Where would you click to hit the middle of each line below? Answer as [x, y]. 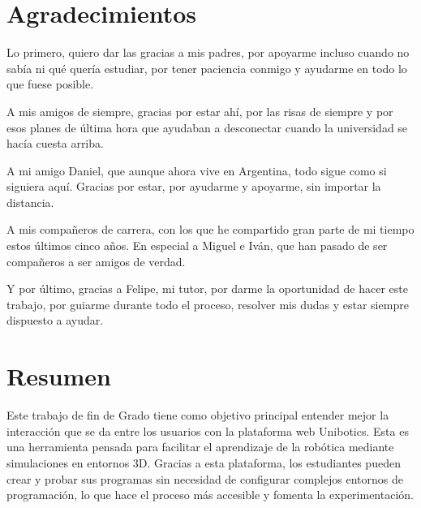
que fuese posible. [50, 84]
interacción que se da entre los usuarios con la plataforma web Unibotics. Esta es [208, 431]
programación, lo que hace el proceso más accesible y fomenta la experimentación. [210, 495]
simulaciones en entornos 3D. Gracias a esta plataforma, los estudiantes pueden [204, 462]
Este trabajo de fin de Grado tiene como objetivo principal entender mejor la [198, 415]
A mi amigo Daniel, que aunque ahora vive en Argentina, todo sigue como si [197, 170]
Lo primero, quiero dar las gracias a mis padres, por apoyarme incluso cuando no [208, 52]
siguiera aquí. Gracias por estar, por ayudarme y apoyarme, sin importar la [194, 186]
